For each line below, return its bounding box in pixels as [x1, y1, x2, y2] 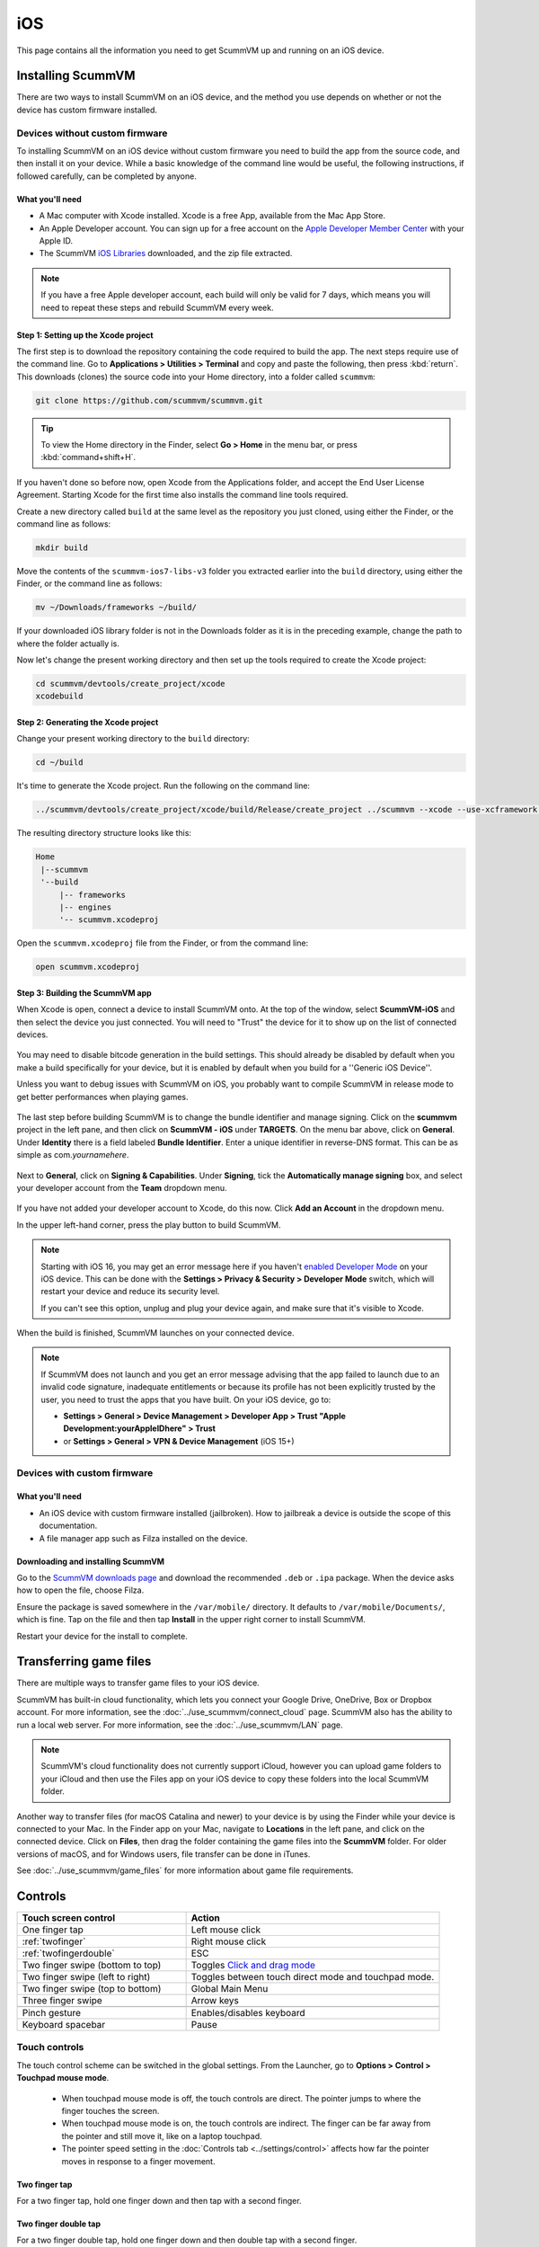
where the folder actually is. [16, 638, 120, 649]
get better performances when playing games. [16, 1091, 189, 1102]
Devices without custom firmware [16, 127, 168, 139]
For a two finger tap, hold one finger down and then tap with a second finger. [16, 2195, 302, 2206]
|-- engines [58, 901, 112, 912]
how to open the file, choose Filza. [16, 1585, 145, 1595]
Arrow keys [190, 1994, 240, 2007]
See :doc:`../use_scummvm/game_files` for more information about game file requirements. [16, 1865, 354, 1876]
